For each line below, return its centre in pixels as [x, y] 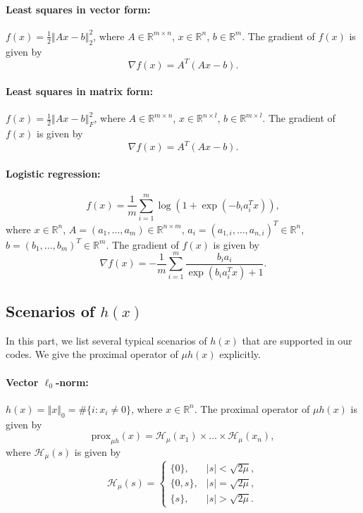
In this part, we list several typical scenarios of [106, 340]
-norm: [72, 382]
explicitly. [240, 354]
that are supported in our [297, 340]
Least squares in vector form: [78, 9]
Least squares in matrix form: [79, 91]
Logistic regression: [53, 173]
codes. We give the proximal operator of [92, 354]
